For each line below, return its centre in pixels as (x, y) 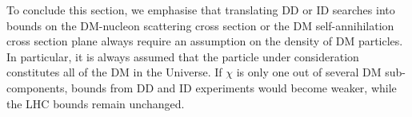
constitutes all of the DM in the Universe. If (114, 72)
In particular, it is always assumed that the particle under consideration (183, 56)
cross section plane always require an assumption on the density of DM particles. (205, 41)
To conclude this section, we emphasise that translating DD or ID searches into (201, 10)
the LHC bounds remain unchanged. (96, 103)
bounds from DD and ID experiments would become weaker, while (234, 87)
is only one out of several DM (309, 72)
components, (37, 87)
